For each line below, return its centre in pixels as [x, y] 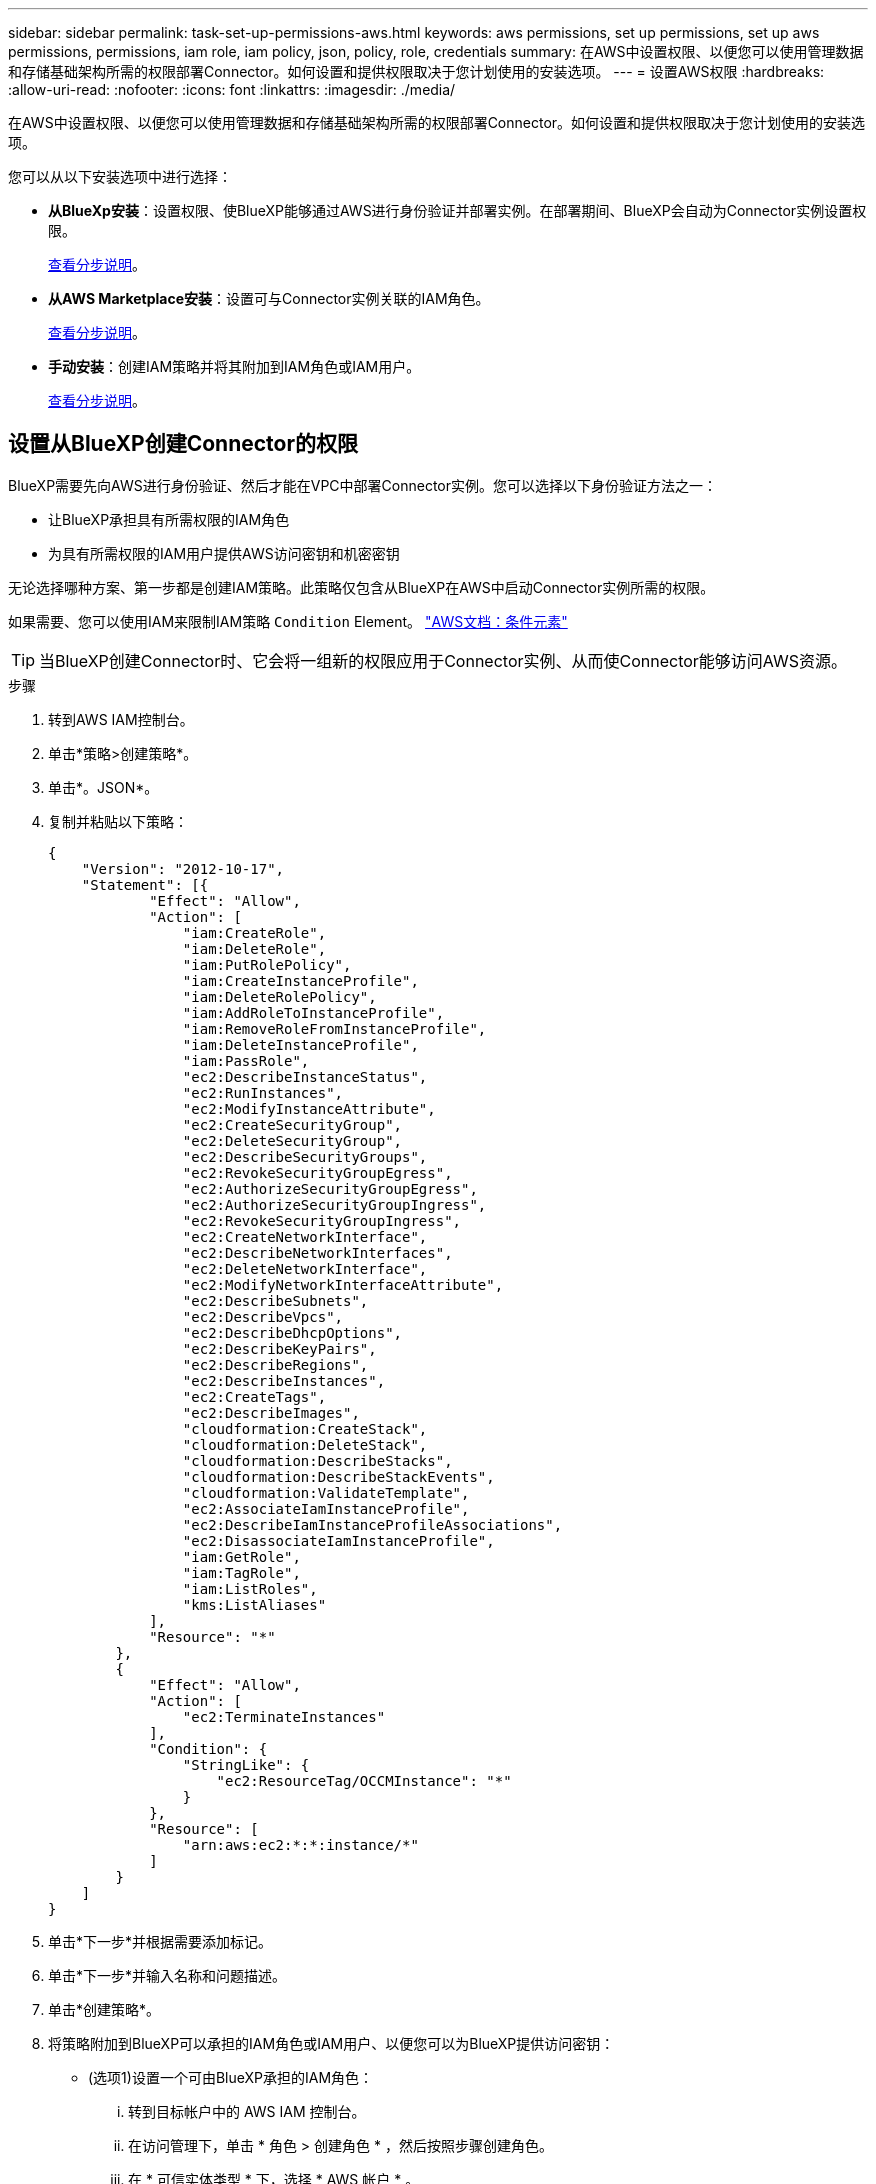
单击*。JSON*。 [103, 787]
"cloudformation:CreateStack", [305, 1428]
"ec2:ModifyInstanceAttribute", [309, 1108]
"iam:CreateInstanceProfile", [300, 980]
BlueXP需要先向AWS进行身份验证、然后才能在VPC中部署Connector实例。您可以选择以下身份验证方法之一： [362, 485]
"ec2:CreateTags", [254, 1396]
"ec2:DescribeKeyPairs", [279, 1348]
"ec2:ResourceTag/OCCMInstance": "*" [364, 1780]
